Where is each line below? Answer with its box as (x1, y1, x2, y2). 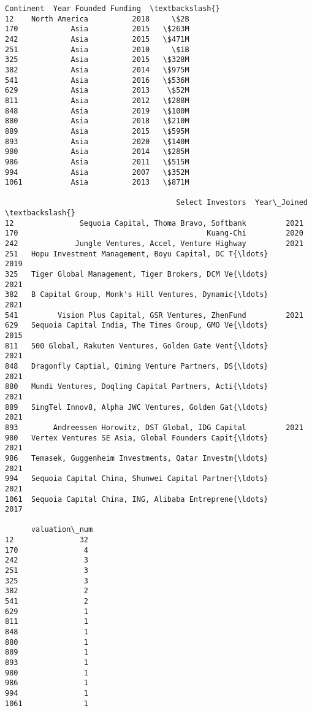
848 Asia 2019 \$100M (5, 106, 189, 115)
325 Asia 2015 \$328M (5, 55, 189, 64)
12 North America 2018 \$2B (5, 14, 189, 23)
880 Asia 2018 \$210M (5, 117, 189, 126)
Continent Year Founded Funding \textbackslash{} (5, 4, 220, 13)
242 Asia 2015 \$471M (5, 34, 189, 44)
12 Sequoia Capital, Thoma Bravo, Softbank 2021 (5, 218, 303, 228)
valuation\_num (31, 525, 93, 534)
